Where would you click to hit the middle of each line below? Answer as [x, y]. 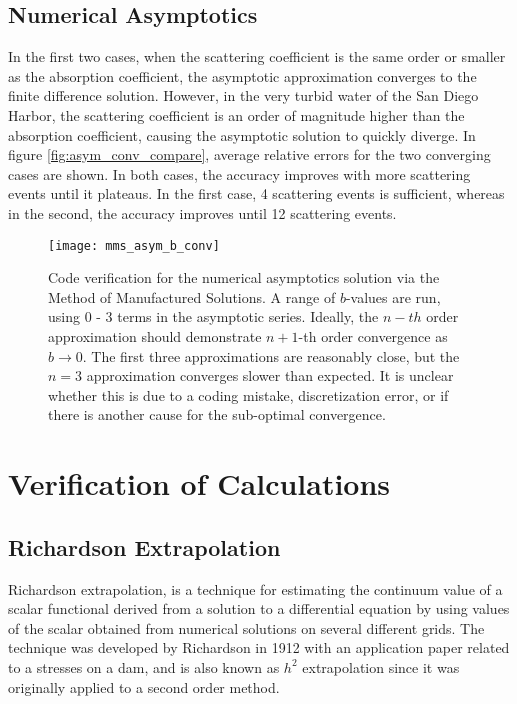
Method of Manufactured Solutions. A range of [192, 296]
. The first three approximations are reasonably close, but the [271, 355]
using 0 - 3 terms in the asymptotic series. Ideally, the [213, 316]
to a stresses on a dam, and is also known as [144, 666]
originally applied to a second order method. [144, 686]
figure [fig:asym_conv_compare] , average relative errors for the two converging [249, 154]
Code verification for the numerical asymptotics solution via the [244, 277]
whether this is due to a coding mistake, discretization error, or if [248, 394]
